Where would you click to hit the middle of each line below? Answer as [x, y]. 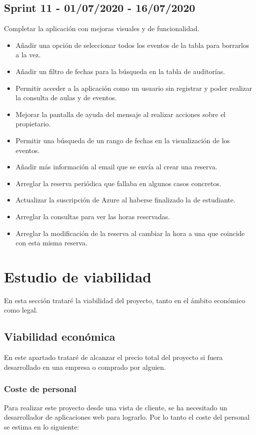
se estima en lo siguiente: [42, 426]
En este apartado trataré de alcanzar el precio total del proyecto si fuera [113, 357]
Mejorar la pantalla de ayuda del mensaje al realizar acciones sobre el [121, 114]
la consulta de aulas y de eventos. [66, 98]
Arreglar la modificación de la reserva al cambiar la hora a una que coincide [130, 233]
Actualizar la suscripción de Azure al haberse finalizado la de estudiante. [126, 200]
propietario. [33, 124]
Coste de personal [40, 389]
